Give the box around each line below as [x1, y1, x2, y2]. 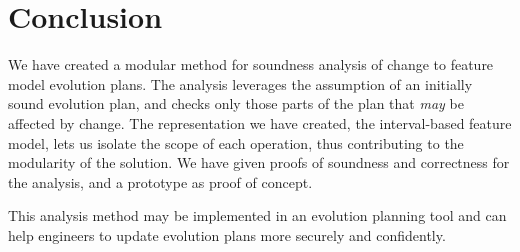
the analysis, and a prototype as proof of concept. [8, 171, 313, 192]
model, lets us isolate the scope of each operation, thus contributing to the [8, 132, 464, 153]
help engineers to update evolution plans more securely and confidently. [8, 224, 446, 245]
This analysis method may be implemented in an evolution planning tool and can [8, 205, 507, 226]
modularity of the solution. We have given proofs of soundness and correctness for [8, 152, 510, 173]
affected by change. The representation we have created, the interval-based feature [8, 112, 512, 133]
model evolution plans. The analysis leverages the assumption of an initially [8, 73, 473, 94]
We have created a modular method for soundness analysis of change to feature [8, 54, 494, 75]
